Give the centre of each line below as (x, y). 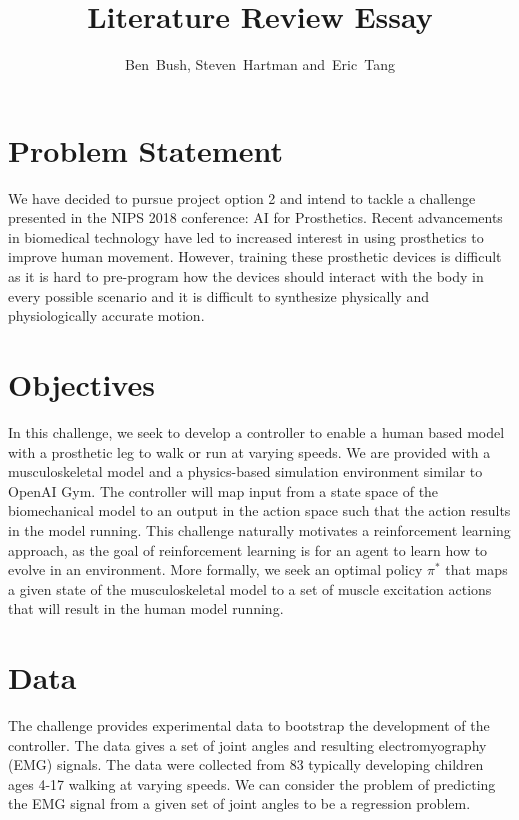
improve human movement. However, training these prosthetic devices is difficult (255, 256)
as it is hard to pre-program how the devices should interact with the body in (246, 276)
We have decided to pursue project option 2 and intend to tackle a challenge (242, 197)
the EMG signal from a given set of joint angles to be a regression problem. (239, 803)
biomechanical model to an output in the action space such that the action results (259, 510)
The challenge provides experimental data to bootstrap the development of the (249, 725)
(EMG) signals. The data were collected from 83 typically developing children (246, 764)
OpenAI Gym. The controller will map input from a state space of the (223, 490)
